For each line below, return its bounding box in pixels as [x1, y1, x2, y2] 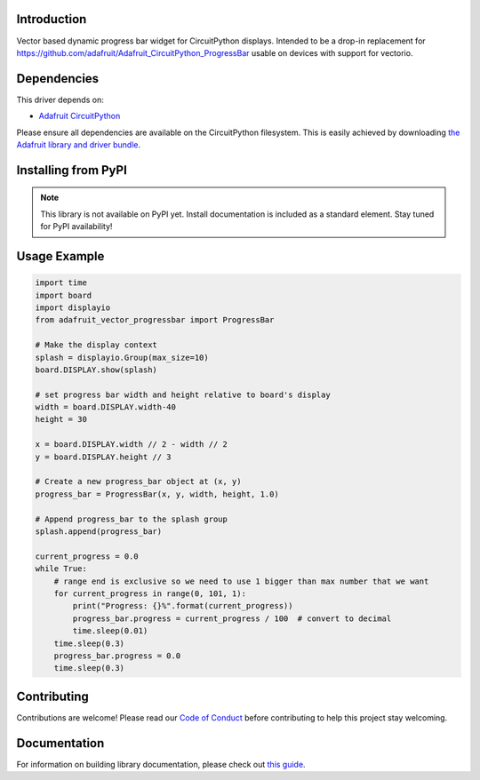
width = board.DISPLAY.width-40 [35, 402, 177, 412]
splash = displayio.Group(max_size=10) [35, 352, 209, 362]
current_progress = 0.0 [35, 551, 140, 561]
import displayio [35, 302, 111, 313]
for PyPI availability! [40, 221, 113, 232]
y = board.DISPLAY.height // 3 [35, 451, 172, 462]
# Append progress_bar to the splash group [35, 513, 228, 524]
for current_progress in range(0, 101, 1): [53, 588, 246, 599]
